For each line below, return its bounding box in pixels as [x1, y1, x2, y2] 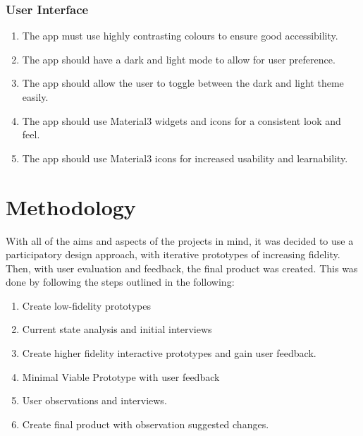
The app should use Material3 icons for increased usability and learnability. [22, 150, 348, 165]
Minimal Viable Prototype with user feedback [22, 369, 220, 384]
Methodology [6, 192, 136, 221]
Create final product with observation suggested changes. [22, 416, 269, 431]
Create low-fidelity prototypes [22, 298, 151, 313]
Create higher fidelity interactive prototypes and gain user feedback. [22, 346, 316, 361]
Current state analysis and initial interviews [22, 322, 212, 337]
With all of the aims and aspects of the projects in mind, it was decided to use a [6, 233, 354, 248]
